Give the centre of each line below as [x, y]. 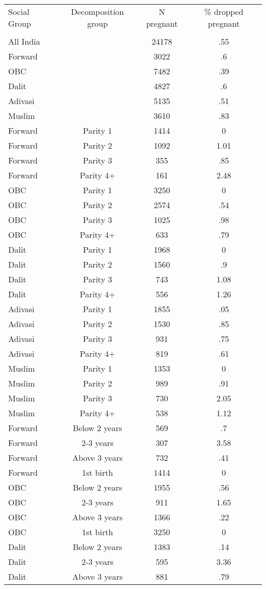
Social [19, 12]
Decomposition [97, 12]
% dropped [224, 12]
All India [24, 41]
